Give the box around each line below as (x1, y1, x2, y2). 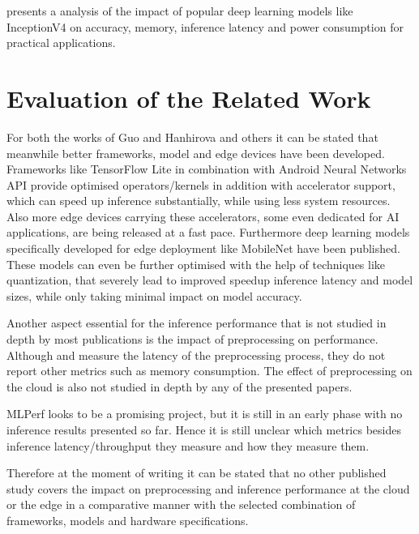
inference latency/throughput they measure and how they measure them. (6, 437, 370, 454)
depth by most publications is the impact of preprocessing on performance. (6, 331, 378, 348)
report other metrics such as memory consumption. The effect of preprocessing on (6, 362, 413, 379)
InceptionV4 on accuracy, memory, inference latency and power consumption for (6, 18, 404, 35)
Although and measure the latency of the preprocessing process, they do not (6, 346, 386, 363)
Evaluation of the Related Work (6, 81, 371, 114)
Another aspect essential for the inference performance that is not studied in (6, 314, 387, 331)
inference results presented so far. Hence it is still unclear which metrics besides (6, 421, 401, 438)
